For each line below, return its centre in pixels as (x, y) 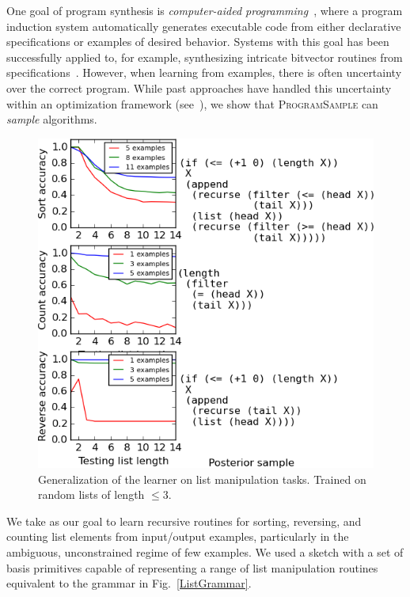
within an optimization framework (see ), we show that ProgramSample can (192, 103)
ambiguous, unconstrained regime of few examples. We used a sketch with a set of (205, 551)
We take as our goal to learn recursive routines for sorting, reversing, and (184, 521)
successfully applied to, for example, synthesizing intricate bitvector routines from (205, 57)
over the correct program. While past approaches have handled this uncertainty (199, 87)
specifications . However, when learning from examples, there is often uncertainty (204, 72)
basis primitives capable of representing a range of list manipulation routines (192, 567)
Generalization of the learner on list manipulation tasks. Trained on (202, 479)
